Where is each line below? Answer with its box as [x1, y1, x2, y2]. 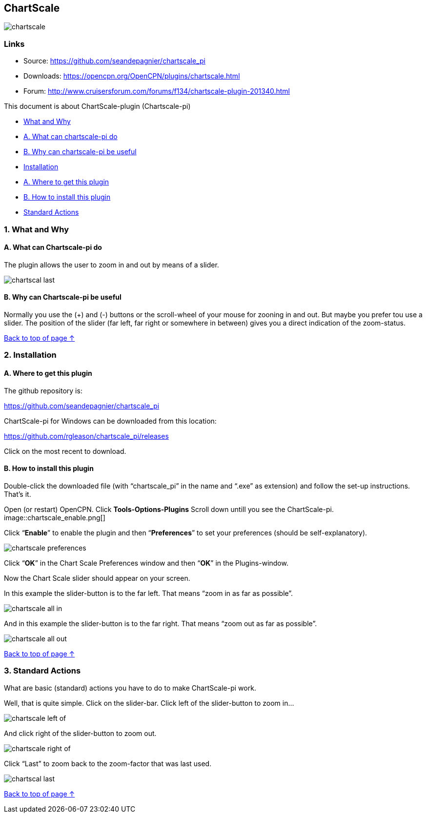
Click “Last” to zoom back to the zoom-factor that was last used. [4, 759, 212, 768]
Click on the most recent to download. [4, 447, 126, 455]
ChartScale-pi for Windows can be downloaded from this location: [4, 416, 217, 425]
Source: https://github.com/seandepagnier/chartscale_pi [23, 57, 205, 65]
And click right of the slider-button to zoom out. [4, 729, 157, 737]
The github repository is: [4, 386, 82, 395]
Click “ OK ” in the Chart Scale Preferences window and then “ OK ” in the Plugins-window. [4, 558, 288, 567]
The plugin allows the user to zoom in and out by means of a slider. [4, 260, 219, 269]
